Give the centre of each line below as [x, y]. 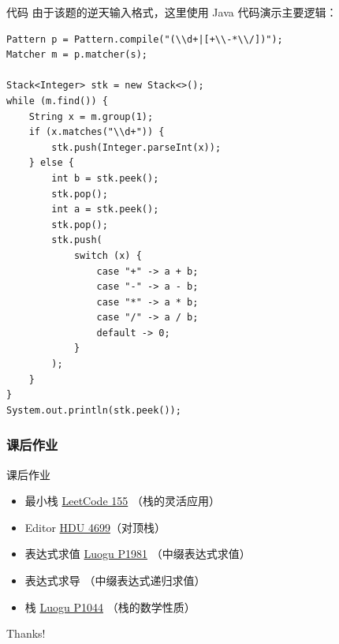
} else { [51, 163]
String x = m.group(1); [91, 116]
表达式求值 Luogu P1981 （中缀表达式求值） [138, 554]
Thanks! [26, 633]
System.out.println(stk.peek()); [94, 410]
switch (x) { [108, 255]
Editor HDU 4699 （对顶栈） [95, 527]
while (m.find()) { [57, 101]
